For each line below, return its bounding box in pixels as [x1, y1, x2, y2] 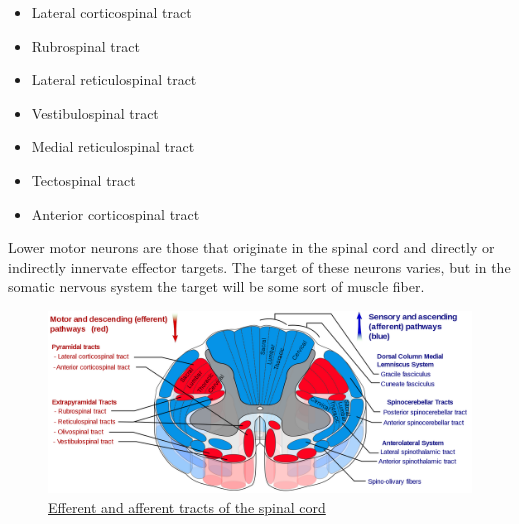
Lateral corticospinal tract [31, 2, 192, 22]
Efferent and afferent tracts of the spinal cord [48, 496, 326, 517]
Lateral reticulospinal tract [31, 69, 197, 90]
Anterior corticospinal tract [31, 203, 200, 224]
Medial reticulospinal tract [31, 136, 195, 157]
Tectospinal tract [31, 169, 136, 190]
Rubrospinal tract [31, 35, 140, 56]
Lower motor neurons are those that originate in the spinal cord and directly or [8, 237, 495, 258]
